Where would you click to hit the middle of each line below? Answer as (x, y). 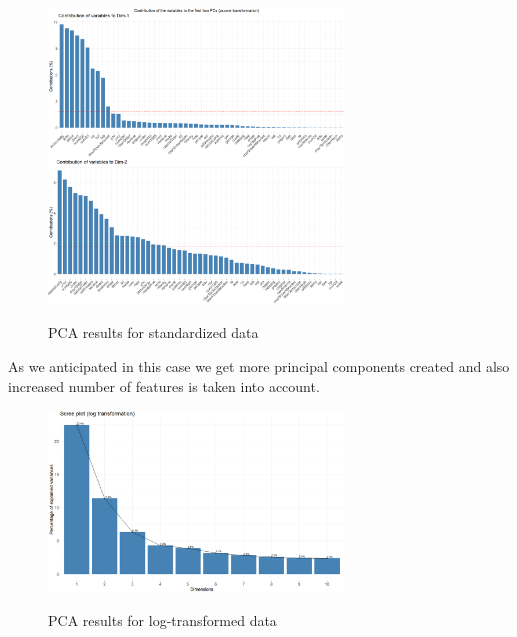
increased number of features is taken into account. (164, 385)
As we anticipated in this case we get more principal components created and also (259, 365)
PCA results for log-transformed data (162, 620)
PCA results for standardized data (153, 332)
